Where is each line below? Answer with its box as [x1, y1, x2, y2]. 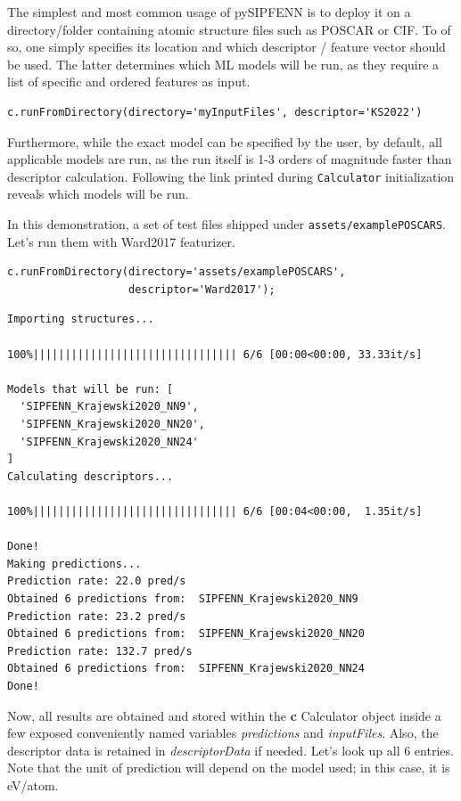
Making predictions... [7, 557, 142, 570]
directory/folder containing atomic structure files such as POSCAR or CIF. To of [7, 20, 451, 38]
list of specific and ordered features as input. [7, 72, 251, 91]
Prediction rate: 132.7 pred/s [7, 644, 193, 658]
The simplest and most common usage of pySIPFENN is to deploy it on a [7, 3, 411, 20]
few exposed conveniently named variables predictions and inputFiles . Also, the [7, 723, 439, 742]
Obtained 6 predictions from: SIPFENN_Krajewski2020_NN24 [7, 662, 365, 675]
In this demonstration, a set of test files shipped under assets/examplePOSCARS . [7, 215, 446, 233]
